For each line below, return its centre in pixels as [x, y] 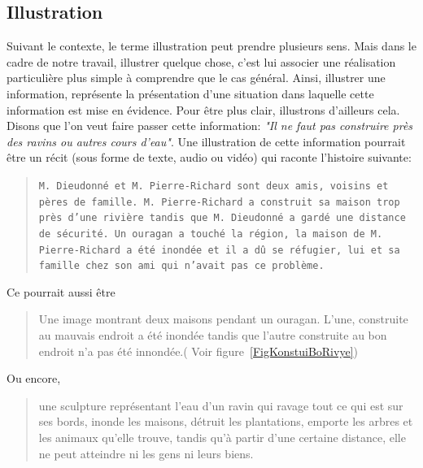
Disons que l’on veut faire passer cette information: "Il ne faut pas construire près [210, 126]
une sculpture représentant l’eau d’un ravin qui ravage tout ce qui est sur [221, 405]
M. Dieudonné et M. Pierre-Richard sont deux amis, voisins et [214, 186]
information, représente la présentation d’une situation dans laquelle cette [190, 93]
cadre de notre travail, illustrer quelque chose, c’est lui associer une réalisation [201, 61]
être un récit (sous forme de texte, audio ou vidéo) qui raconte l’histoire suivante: [209, 157]
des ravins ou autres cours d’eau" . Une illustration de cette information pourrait [206, 141]
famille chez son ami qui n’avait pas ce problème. [181, 266]
